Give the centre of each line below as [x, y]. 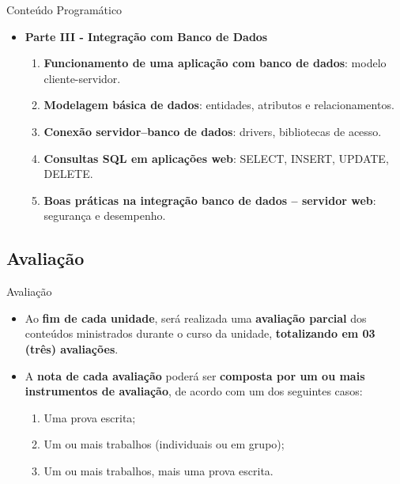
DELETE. [68, 174]
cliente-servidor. [82, 78]
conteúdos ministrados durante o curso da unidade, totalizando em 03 [200, 333]
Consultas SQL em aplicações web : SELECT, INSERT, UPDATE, [216, 158]
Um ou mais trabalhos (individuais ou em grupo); [164, 444]
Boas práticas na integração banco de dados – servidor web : [210, 200]
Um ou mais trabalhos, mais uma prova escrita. [158, 470]
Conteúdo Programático [64, 9]
